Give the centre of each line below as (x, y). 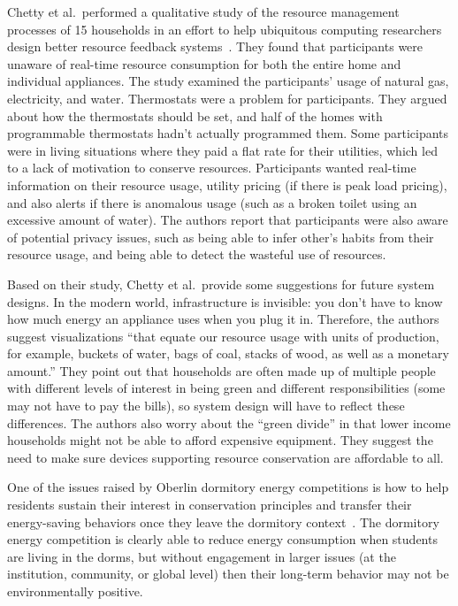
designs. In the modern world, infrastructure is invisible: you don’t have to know (225, 301)
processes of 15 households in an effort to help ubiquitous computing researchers (225, 29)
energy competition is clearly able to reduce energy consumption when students (222, 539)
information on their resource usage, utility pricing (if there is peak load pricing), (227, 184)
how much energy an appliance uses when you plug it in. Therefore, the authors (223, 319)
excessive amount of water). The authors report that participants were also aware (228, 220)
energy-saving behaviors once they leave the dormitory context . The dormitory (223, 522)
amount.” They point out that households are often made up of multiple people (221, 370)
